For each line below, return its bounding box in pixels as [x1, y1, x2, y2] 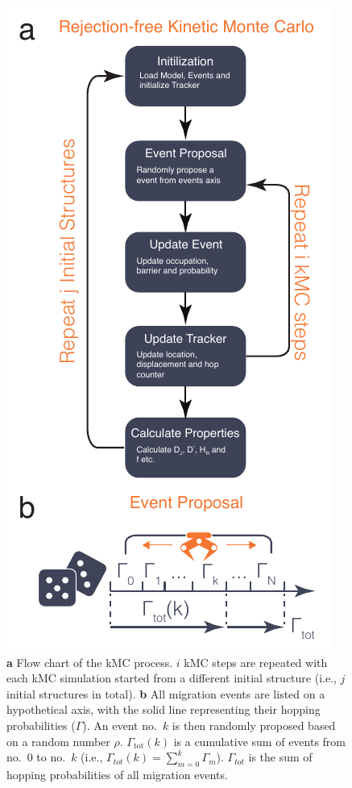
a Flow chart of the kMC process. [6, 653, 173, 670]
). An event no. [82, 716, 157, 733]
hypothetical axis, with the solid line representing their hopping [6, 701, 321, 718]
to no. [36, 748, 66, 765]
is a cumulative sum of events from [173, 732, 346, 749]
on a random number [6, 732, 110, 749]
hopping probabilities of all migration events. [6, 765, 228, 782]
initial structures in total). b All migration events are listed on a [6, 685, 325, 702]
